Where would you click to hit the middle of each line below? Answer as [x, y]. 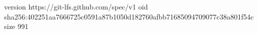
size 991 [16, 26]
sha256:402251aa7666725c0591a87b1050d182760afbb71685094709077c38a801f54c [129, 16]
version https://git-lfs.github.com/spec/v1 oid [76, 6]
